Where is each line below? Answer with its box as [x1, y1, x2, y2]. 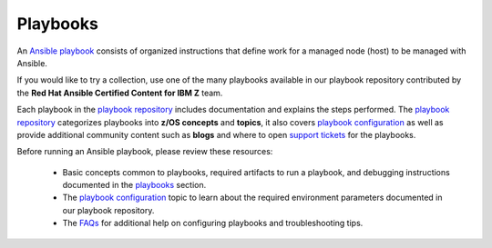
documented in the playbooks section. [62, 180, 207, 191]
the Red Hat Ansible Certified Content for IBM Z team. [16, 87, 223, 98]
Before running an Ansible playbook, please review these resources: [16, 146, 273, 157]
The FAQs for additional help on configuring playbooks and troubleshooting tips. [62, 218, 364, 229]
